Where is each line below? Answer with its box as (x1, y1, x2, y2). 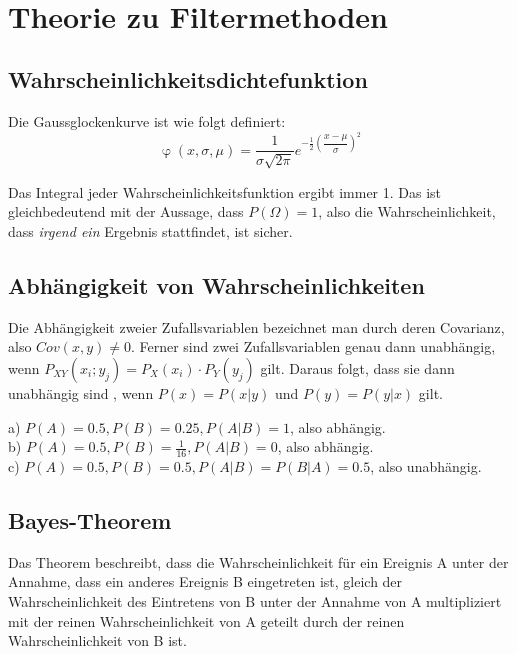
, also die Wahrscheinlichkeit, (318, 201, 496, 222)
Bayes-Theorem (8, 504, 172, 535)
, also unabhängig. (370, 456, 482, 476)
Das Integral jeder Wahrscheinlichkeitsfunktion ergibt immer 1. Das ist (8, 181, 442, 202)
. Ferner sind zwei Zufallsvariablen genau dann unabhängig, (130, 336, 496, 357)
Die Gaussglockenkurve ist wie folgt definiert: (8, 111, 286, 132)
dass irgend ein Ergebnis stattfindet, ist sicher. (8, 221, 293, 241)
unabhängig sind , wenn (8, 382, 154, 403)
